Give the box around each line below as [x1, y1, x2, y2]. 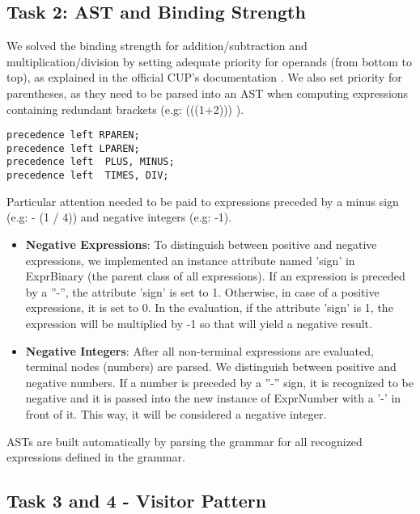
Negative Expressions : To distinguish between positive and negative [25, 235, 377, 252]
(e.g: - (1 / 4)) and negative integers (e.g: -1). [6, 209, 232, 225]
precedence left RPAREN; [6, 129, 140, 141]
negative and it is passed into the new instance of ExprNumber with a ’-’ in [25, 390, 401, 407]
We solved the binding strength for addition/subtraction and [6, 37, 308, 54]
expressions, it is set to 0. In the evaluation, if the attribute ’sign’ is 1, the [25, 299, 393, 316]
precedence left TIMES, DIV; [6, 170, 169, 182]
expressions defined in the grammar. [6, 449, 185, 466]
